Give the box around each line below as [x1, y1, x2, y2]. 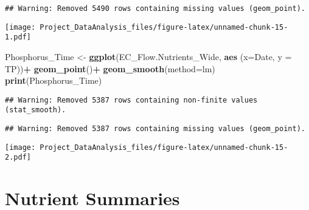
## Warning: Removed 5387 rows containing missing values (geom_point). [5, 124, 305, 134]
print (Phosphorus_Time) [5, 74, 102, 87]
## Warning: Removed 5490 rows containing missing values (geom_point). [5, 4, 305, 13]
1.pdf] [5, 33, 31, 42]
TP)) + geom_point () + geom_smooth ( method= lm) [5, 62, 215, 75]
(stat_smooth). [5, 106, 66, 115]
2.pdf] [5, 153, 31, 162]
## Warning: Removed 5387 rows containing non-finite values [5, 95, 258, 104]
